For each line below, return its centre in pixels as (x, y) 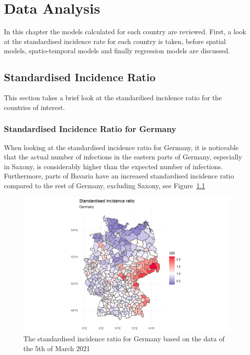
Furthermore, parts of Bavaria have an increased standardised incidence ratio (119, 176)
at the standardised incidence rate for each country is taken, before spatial (115, 41)
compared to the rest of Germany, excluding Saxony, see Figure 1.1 (105, 185)
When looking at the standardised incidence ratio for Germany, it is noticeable (121, 147)
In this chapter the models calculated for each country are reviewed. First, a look (125, 32)
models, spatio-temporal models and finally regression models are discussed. (117, 51)
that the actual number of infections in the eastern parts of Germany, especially (123, 157)
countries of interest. (35, 107)
